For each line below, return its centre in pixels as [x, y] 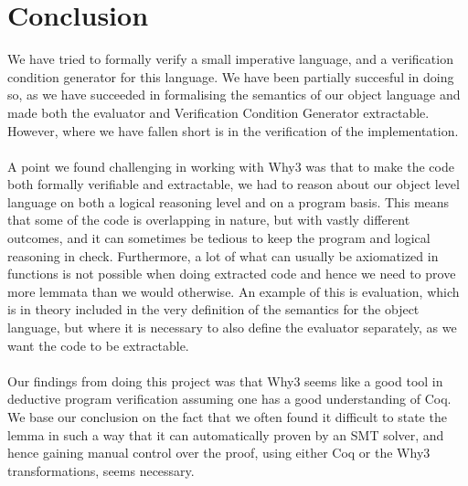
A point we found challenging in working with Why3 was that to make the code [231, 166]
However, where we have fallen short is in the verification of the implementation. [233, 130]
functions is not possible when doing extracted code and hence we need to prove [232, 274]
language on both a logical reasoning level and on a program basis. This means [229, 201]
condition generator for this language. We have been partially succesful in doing [231, 76]
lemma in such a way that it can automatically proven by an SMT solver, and [226, 434]
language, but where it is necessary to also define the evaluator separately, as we [232, 328]
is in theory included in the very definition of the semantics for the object [213, 309]
